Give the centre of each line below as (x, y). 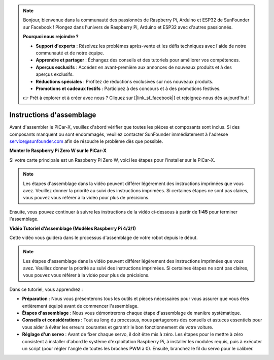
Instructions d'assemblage (53, 115)
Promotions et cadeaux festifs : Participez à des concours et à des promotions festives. (128, 88)
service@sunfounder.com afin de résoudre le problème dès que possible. (86, 141)
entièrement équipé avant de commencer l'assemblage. (80, 306)
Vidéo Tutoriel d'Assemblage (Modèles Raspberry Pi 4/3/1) (73, 228)
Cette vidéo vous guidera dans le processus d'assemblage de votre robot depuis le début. (104, 237)
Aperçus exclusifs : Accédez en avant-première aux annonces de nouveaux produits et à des (134, 67)
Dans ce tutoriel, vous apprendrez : (46, 289)
